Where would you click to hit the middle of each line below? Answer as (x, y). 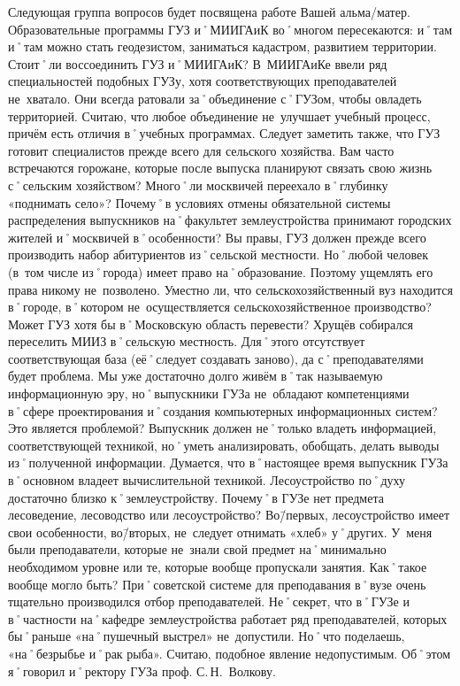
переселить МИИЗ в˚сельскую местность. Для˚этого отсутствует (187, 341)
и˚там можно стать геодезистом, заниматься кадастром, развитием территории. (222, 46)
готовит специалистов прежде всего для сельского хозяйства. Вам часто (201, 150)
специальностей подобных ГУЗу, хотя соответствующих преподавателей (203, 81)
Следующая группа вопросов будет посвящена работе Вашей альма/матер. (209, 12)
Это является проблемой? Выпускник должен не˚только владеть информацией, (222, 428)
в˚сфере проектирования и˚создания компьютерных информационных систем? (223, 410)
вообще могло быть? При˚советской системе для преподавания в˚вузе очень (217, 584)
